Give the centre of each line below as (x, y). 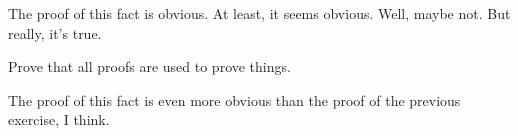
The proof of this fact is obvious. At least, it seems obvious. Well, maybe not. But (259, 13)
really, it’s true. (55, 32)
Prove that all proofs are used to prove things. (149, 66)
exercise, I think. (59, 119)
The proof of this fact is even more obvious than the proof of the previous (234, 99)
